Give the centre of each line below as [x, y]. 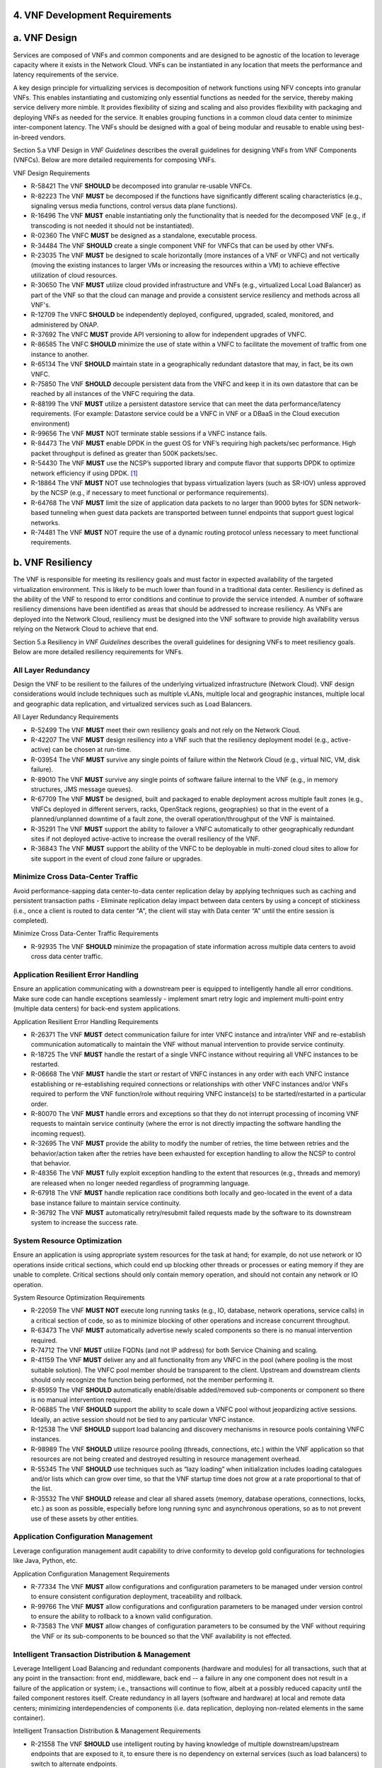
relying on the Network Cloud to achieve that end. [86, 629]
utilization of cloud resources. [74, 275]
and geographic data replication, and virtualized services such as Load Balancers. [133, 704]
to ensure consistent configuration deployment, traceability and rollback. [137, 1597]
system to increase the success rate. [84, 1223]
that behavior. [51, 1163]
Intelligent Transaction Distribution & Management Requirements [107, 1731]
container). [29, 1718]
